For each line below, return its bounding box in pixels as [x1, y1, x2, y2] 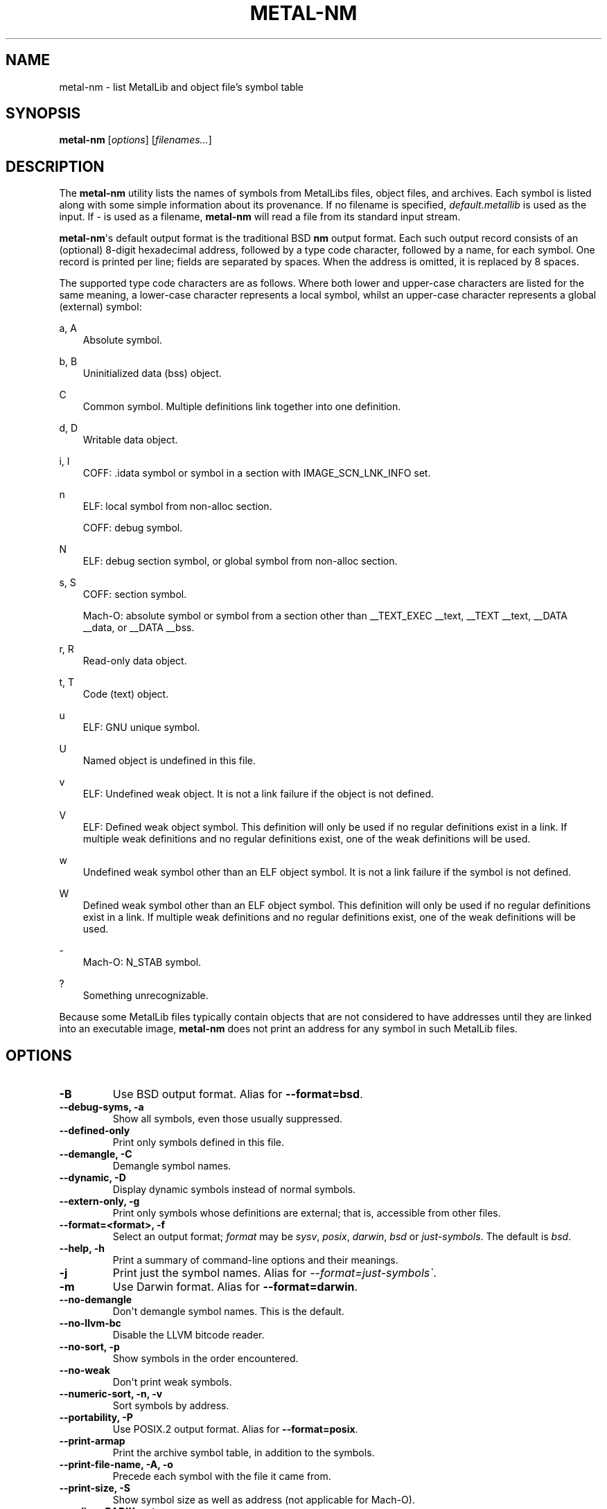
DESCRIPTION [6, 157, 105, 175]
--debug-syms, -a [59, 1101, 144, 1113]
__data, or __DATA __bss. [82, 621, 195, 634]
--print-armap [59, 1435, 125, 1447]
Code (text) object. [82, 688, 169, 700]
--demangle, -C [59, 1148, 132, 1161]
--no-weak [59, 1364, 110, 1377]
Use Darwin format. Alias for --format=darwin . [112, 1280, 358, 1294]
